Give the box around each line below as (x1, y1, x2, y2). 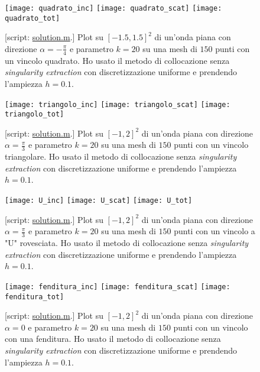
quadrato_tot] (5, 14, 60, 22)
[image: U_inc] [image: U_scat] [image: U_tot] (5, 196, 193, 205)
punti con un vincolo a (174, 225, 255, 237)
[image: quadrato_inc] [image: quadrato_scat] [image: (5, 4, 222, 12)
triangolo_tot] (5, 110, 64, 119)
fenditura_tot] (5, 292, 64, 301)
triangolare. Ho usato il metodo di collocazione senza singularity (5, 150, 237, 163)
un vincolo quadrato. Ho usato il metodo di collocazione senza (5, 54, 230, 66)
